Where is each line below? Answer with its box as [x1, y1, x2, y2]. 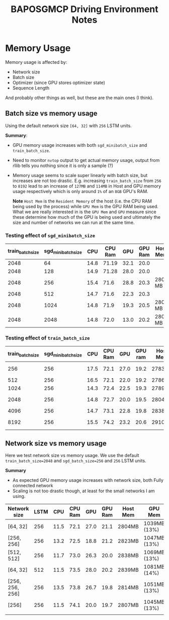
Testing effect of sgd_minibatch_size [5, 232, 96, 239]
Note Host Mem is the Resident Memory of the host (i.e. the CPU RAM [12, 198, 152, 204]
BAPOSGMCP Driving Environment [11, 4, 158, 15]
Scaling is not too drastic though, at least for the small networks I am [12, 488, 155, 494]
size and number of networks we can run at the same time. [12, 219, 135, 225]
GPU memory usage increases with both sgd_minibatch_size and [12, 142, 147, 148]
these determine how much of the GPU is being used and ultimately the [12, 214, 161, 220]
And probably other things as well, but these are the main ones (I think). [5, 95, 154, 101]
